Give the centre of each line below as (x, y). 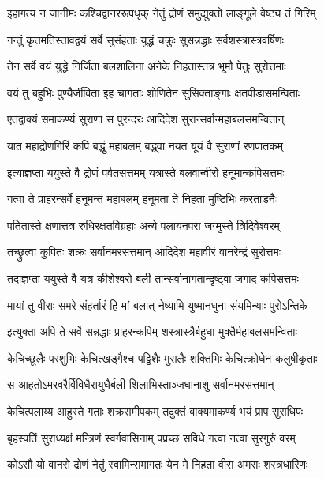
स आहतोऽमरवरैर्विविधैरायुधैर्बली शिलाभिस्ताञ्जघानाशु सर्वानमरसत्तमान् (141, 384)
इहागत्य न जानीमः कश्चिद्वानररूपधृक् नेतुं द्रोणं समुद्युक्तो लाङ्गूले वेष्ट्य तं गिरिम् (162, 13)
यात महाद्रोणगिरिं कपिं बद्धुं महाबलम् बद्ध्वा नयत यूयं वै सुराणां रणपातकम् (145, 145)
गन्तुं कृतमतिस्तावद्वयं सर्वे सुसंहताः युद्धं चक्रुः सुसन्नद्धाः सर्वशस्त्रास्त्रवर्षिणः (145, 39)
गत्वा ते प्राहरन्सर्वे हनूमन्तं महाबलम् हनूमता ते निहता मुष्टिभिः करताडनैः (142, 199)
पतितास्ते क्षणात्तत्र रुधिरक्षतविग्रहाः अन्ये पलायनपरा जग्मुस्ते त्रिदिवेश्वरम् (143, 225)
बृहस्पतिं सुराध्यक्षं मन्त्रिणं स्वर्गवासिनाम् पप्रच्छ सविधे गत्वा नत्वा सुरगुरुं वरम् (151, 437)
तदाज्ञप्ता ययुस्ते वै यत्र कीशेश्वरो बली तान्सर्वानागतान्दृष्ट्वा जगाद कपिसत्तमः (153, 278)
